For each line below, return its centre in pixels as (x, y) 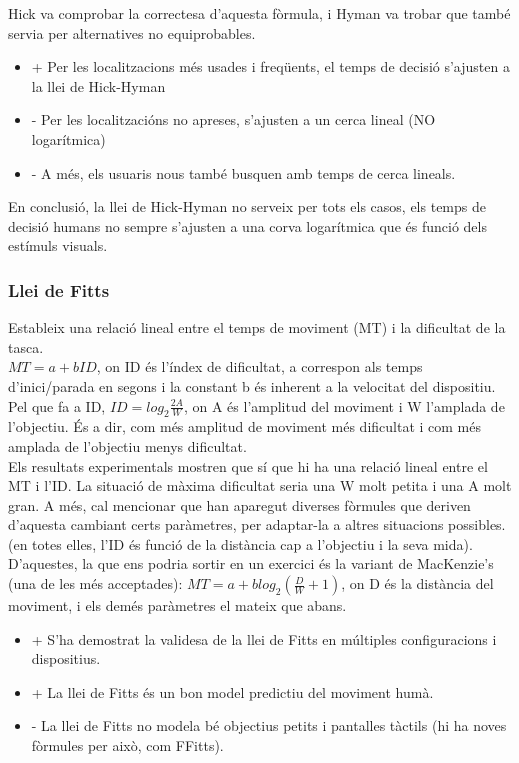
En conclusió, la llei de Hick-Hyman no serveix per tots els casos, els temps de (247, 206)
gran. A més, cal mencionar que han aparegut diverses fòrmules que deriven (239, 504)
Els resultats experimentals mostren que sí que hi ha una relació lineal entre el (248, 465)
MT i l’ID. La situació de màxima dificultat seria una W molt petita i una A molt (260, 485)
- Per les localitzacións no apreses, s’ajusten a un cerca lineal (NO (233, 119)
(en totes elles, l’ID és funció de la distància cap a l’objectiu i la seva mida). (240, 543)
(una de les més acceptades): (95, 583)
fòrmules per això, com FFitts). (127, 745)
